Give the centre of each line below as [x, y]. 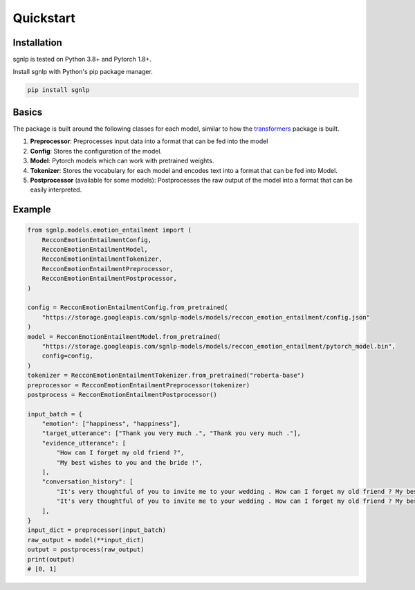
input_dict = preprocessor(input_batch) [96, 530]
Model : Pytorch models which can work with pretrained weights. [122, 161]
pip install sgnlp [58, 90]
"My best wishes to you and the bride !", [130, 462]
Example [32, 210]
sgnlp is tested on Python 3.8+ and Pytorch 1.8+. [82, 59]
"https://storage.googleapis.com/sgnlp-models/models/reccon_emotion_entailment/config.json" [206, 317]
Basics [28, 112]
